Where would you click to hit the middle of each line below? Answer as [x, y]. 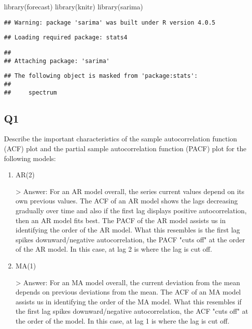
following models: [30, 158]
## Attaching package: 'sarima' [57, 61]
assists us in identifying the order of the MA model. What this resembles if [128, 301]
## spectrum [31, 92]
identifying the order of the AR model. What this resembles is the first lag [128, 230]
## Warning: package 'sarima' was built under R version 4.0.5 [110, 22]
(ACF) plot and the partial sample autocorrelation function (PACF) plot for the [125, 148]
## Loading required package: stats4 [66, 38]
